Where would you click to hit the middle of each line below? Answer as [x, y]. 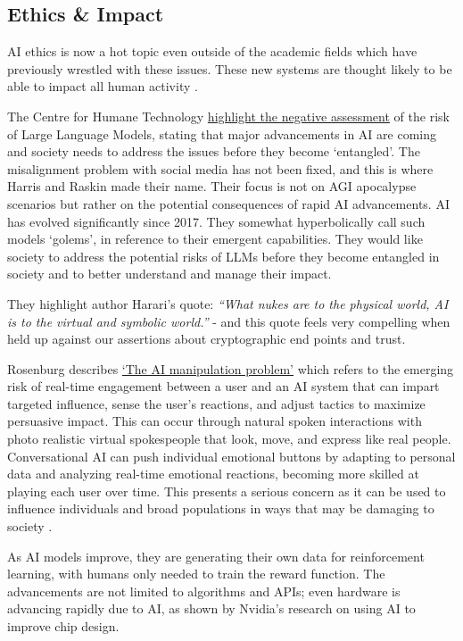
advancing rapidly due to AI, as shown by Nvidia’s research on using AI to [211, 608]
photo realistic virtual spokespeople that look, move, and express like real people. [229, 439]
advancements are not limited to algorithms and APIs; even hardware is [204, 591]
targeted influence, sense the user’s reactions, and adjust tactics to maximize [216, 403]
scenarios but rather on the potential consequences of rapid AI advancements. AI [228, 203]
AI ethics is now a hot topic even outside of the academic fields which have [212, 51]
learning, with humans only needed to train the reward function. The [196, 574]
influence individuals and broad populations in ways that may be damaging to [221, 508]
